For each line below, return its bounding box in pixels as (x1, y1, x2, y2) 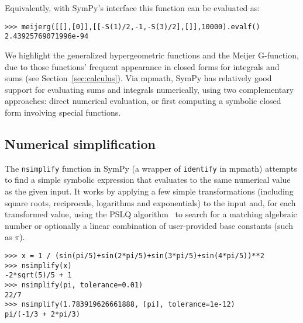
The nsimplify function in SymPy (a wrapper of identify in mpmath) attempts (5, 162, 297, 174)
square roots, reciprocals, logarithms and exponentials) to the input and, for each (5, 196, 296, 209)
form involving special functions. (5, 106, 121, 118)
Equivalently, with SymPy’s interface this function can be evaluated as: (5, 2, 260, 13)
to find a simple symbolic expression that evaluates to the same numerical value (5, 173, 291, 186)
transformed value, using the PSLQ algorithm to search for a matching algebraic (5, 208, 297, 220)
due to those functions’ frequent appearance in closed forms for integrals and (5, 60, 280, 72)
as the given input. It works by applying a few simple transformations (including (5, 185, 294, 197)
